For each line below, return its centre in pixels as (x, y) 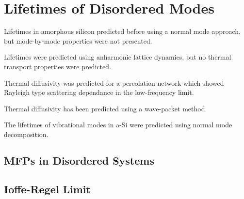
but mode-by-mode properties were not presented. (78, 40)
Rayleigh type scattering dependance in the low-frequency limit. (99, 92)
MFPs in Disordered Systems (79, 160)
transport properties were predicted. (57, 66)
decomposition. (26, 134)
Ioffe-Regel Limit (47, 189)
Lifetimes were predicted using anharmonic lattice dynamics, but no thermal (118, 57)
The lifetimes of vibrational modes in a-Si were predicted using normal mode (118, 125)
